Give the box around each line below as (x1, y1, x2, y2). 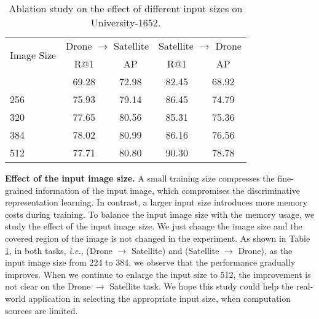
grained (5, 183, 33, 196)
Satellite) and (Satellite (131, 244, 219, 256)
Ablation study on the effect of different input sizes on (9, 1, 243, 15)
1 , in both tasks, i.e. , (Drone (5, 244, 112, 256)
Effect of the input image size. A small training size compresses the (5, 172, 275, 184)
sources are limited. (5, 304, 78, 317)
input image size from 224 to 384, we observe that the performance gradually (5, 256, 296, 269)
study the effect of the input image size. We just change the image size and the (5, 220, 302, 233)
